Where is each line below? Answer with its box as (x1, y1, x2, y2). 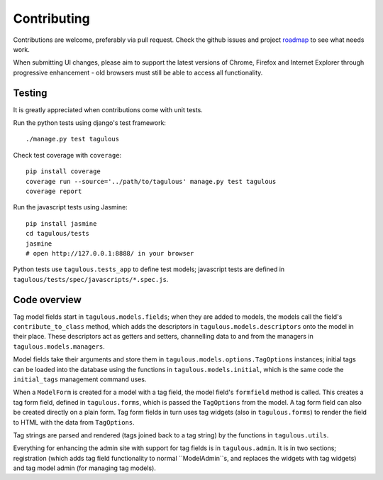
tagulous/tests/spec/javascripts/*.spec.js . (13, 275, 169, 283)
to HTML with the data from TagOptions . (13, 418, 135, 426)
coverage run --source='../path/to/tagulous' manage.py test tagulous (26, 178, 277, 185)
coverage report (26, 187, 82, 195)
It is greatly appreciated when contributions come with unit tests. (13, 105, 204, 114)
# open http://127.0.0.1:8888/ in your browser (26, 249, 194, 257)
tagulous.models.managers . (13, 342, 106, 351)
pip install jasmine (26, 219, 97, 227)
